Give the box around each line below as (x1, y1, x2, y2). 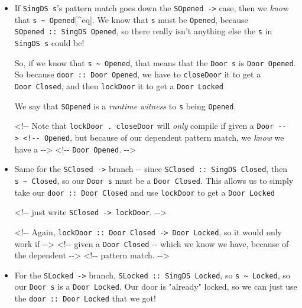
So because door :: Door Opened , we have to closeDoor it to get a (14, 68, 261, 80)
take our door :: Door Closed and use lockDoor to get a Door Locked (14, 186, 275, 198)
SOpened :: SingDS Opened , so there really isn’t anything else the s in (14, 25, 272, 37)
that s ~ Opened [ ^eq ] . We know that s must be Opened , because (14, 13, 248, 25)
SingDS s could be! (14, 36, 85, 48)
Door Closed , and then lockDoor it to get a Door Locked (14, 79, 224, 92)
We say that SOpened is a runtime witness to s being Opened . (14, 99, 236, 112)
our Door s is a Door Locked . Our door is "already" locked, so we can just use (14, 280, 297, 293)
